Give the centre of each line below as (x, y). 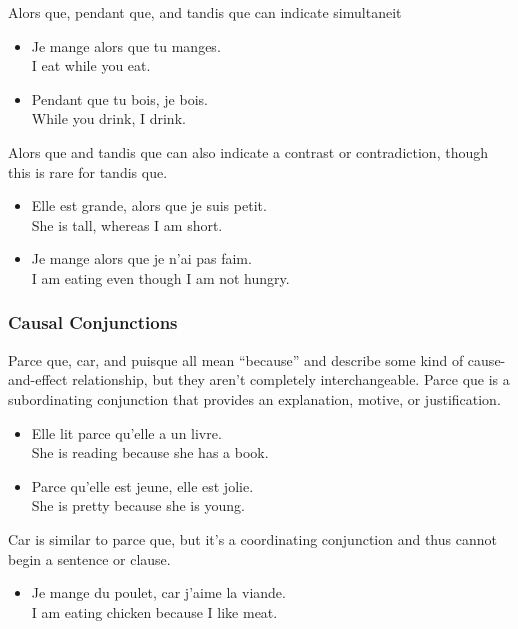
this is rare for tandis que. (88, 171)
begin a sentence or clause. (89, 558)
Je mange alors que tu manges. (126, 45)
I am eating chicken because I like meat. (154, 611)
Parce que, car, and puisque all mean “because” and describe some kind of (236, 359)
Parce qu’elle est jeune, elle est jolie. (142, 485)
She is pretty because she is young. (138, 505)
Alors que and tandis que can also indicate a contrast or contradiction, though (248, 151)
